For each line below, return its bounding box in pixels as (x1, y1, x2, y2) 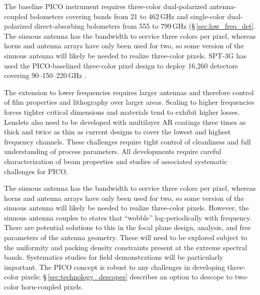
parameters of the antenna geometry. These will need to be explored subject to (4, 232, 247, 243)
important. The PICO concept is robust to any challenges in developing (4, 261, 225, 272)
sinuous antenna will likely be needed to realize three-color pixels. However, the (4, 202, 249, 213)
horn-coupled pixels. (21, 281, 83, 292)
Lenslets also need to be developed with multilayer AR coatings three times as (4, 116, 246, 127)
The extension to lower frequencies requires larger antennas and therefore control (4, 87, 254, 97)
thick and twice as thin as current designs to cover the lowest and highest (4, 126, 231, 137)
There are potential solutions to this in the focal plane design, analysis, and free (4, 222, 251, 233)
